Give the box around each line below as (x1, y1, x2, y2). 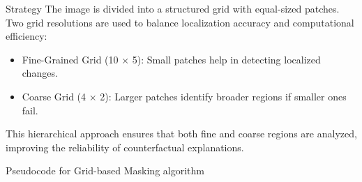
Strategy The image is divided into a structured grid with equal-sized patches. (6, 1, 340, 15)
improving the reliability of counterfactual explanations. (6, 139, 244, 154)
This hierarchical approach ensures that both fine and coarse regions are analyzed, (6, 126, 357, 141)
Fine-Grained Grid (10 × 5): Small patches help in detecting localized (22, 52, 321, 66)
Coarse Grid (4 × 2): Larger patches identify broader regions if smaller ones (22, 89, 347, 103)
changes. (22, 66, 58, 80)
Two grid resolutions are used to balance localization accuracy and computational (6, 15, 354, 29)
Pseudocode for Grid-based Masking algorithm (6, 163, 204, 178)
